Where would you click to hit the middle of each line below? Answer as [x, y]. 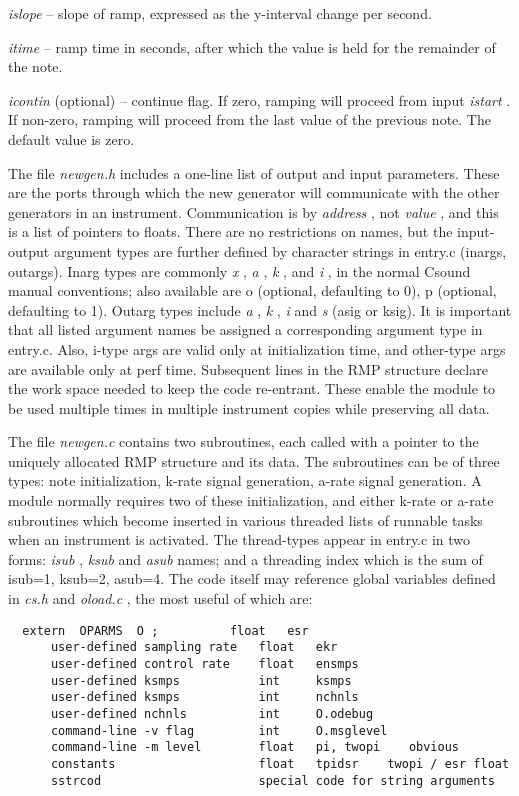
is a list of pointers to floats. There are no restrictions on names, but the [230, 231]
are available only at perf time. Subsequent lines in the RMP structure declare [248, 368]
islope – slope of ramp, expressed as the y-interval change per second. [220, 13]
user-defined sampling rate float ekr [194, 647]
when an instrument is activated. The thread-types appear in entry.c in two [239, 539]
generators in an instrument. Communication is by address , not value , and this [253, 211]
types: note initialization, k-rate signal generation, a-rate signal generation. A [245, 480]
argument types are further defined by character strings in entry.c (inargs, [280, 250]
